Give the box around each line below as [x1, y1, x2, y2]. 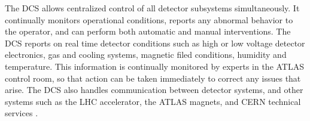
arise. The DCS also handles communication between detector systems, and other [5, 83, 303, 96]
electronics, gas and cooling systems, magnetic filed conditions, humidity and [5, 48, 287, 61]
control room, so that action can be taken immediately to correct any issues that [5, 72, 301, 84]
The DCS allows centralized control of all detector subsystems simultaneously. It [5, 2, 300, 14]
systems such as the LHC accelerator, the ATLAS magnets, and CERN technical [5, 95, 301, 107]
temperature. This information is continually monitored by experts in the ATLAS [5, 60, 304, 72]
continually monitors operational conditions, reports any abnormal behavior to [5, 13, 293, 26]
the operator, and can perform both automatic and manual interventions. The [5, 25, 291, 38]
